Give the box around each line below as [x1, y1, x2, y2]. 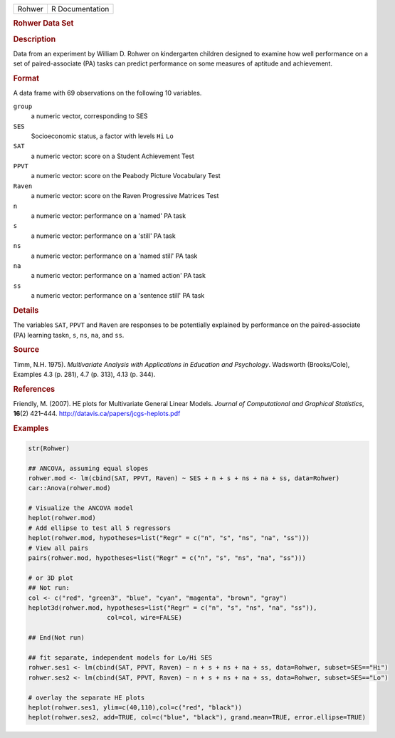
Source [13, 345, 40, 355]
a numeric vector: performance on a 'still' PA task [31, 232, 176, 240]
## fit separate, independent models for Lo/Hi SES [28, 653, 213, 662]
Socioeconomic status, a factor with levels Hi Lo [31, 132, 174, 140]
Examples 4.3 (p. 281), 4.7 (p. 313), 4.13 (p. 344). [13, 370, 156, 379]
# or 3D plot [28, 573, 74, 582]
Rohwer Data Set [13, 19, 74, 28]
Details [13, 305, 39, 315]
